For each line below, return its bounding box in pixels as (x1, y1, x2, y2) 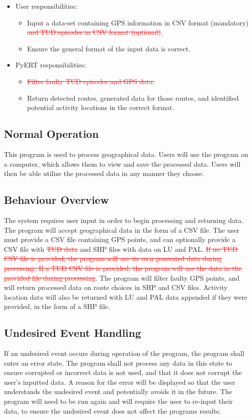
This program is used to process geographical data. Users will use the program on (4, 149, 249, 159)
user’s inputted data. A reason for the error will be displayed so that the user (4, 376, 235, 387)
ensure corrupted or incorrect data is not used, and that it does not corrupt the (4, 367, 242, 377)
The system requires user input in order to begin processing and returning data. (4, 215, 244, 225)
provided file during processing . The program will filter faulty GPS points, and (4, 272, 240, 283)
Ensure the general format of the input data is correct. (27, 43, 190, 53)
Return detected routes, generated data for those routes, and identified (27, 92, 239, 103)
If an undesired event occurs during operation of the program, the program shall (4, 348, 245, 358)
